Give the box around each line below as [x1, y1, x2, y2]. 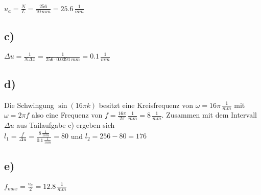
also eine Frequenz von [31, 109, 103, 120]
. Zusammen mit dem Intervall [161, 109, 257, 120]
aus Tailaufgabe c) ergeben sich [16, 120, 115, 130]
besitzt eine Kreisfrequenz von [99, 99, 194, 110]
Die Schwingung [4, 99, 54, 110]
